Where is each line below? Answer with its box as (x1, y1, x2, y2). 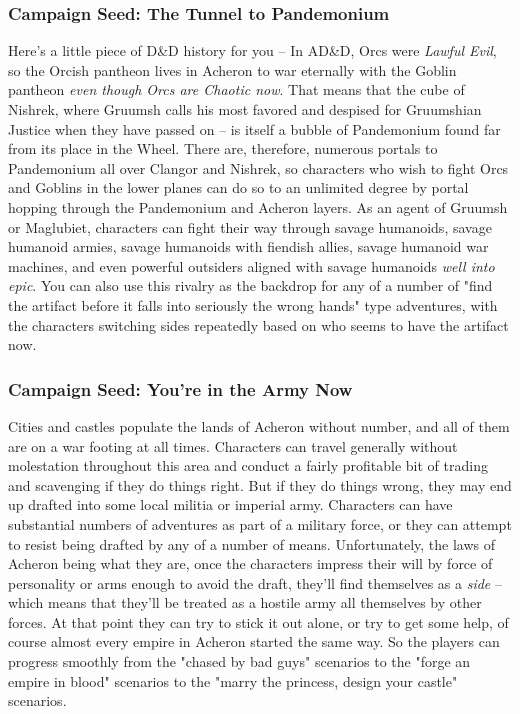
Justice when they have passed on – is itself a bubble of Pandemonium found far (8, 118, 501, 139)
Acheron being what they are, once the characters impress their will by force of (8, 553, 493, 574)
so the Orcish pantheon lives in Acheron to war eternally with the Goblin (8, 59, 457, 80)
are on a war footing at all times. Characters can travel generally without (8, 435, 458, 456)
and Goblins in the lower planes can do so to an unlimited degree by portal (8, 177, 469, 198)
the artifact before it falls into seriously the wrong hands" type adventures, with (8, 294, 498, 315)
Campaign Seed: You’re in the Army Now (8, 376, 353, 401)
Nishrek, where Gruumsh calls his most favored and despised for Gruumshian (8, 99, 482, 119)
